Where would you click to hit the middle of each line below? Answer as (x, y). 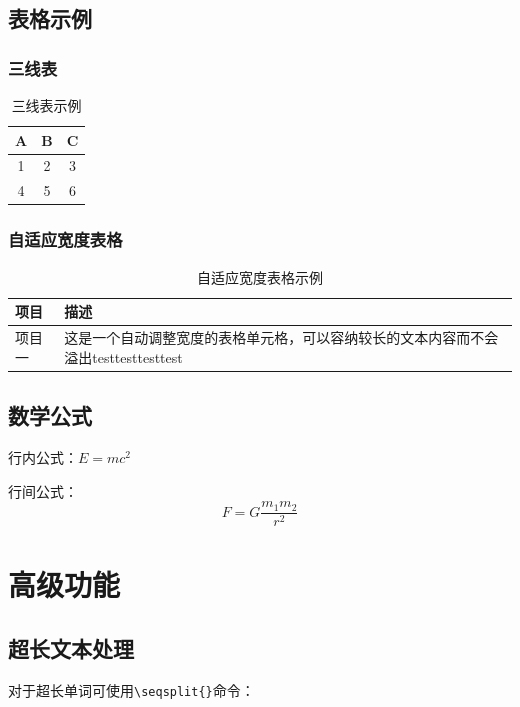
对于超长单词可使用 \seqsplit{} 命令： (131, 689)
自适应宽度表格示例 (260, 276)
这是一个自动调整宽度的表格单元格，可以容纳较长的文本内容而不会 (281, 337)
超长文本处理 (71, 647)
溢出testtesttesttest (123, 356)
